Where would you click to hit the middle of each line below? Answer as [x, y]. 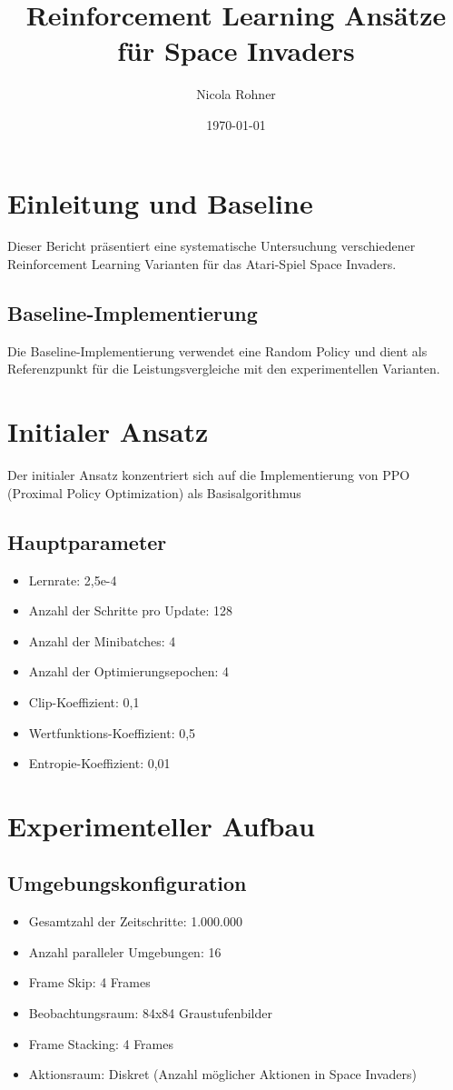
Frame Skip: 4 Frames [89, 982]
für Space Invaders [236, 50]
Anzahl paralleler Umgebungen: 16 [125, 951]
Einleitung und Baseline [160, 202]
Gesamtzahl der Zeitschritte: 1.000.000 [135, 921]
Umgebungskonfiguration [127, 883]
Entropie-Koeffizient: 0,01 [99, 763]
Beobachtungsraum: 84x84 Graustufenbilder [150, 1013]
